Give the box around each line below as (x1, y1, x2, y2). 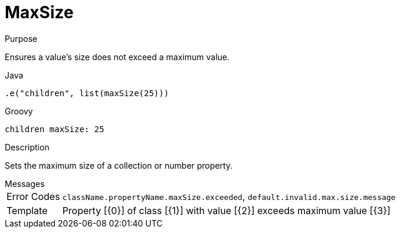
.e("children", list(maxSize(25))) (5, 88, 169, 98)
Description (5, 142, 50, 152)
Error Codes (6, 190, 60, 202)
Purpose (5, 33, 38, 44)
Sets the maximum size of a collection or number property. (5, 160, 233, 170)
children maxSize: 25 (5, 124, 104, 134)
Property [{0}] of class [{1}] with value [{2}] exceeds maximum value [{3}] (62, 204, 391, 216)
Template (6, 204, 48, 216)
